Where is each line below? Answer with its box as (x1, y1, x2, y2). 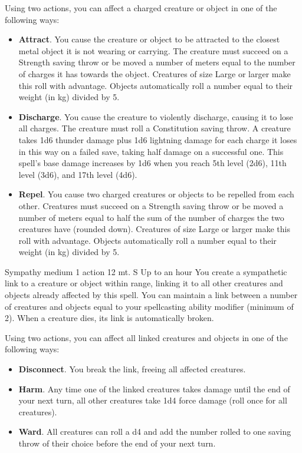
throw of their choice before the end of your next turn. (18, 437, 216, 449)
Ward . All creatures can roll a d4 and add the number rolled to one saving (18, 425, 291, 438)
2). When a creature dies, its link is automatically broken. (5, 312, 214, 324)
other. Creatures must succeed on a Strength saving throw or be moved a (18, 199, 284, 211)
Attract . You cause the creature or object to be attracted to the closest (18, 33, 280, 45)
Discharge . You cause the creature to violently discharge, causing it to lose (18, 110, 293, 123)
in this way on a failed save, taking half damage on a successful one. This (18, 145, 284, 157)
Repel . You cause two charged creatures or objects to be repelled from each (18, 188, 294, 200)
